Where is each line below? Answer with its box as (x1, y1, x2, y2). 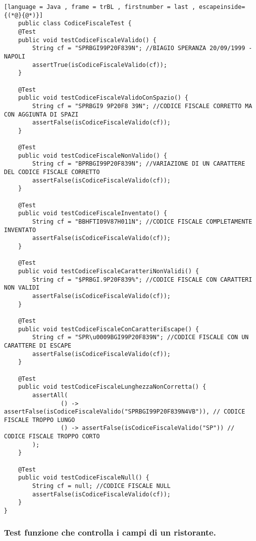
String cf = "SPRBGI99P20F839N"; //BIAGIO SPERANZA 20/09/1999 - (32, 45, 253, 52)
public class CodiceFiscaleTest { (18, 20, 132, 27)
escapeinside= (199, 3, 245, 10)
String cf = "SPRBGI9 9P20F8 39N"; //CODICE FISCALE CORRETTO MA (32, 102, 253, 110)
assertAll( (32, 391, 68, 399)
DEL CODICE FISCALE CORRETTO (4, 169, 100, 176)
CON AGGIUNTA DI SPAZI (4, 111, 79, 118)
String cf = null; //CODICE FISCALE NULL (32, 482, 171, 490)
